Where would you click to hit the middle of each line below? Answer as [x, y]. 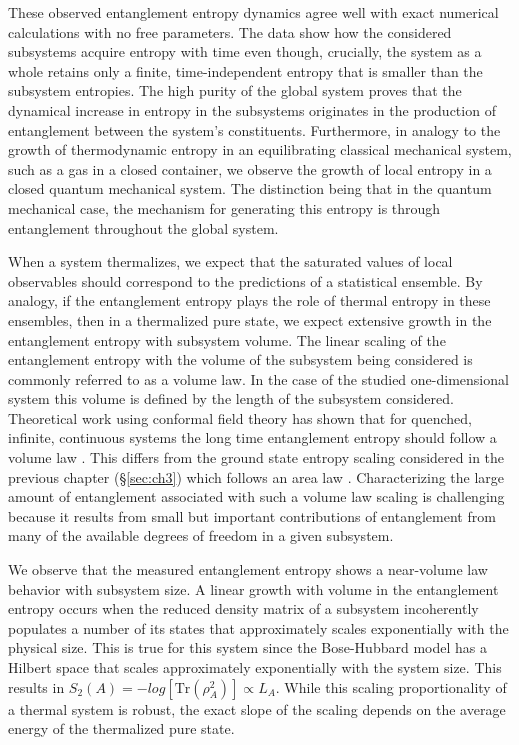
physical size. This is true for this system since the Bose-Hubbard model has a [247, 647]
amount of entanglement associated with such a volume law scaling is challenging [256, 496]
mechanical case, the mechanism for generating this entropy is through [224, 207]
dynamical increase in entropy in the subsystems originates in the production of [252, 109]
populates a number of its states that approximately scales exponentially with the [258, 627]
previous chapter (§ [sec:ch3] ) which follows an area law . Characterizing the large [256, 476]
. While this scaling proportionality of [391, 686]
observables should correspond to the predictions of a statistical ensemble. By [245, 280]
